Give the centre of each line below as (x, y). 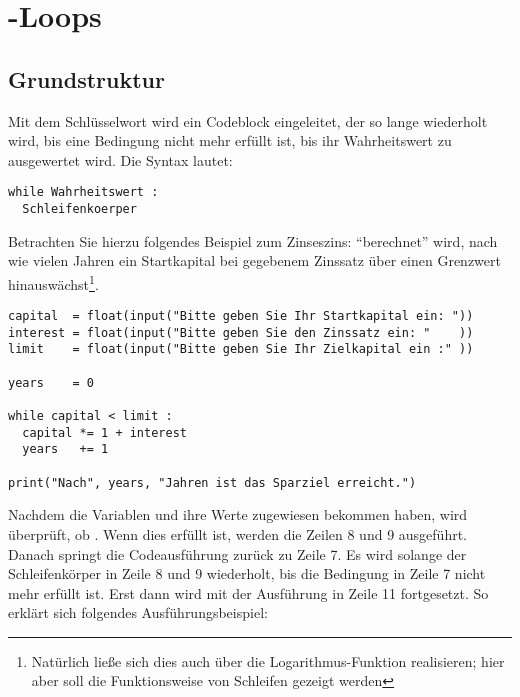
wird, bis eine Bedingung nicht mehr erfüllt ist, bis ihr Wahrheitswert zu (230, 140)
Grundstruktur (86, 78)
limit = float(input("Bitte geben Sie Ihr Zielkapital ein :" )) (241, 349)
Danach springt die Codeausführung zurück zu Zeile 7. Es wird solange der (237, 553)
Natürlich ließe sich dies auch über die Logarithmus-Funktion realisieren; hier (268, 660)
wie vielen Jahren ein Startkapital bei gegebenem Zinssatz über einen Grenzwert (254, 260)
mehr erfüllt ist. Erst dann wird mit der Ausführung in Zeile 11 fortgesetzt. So (248, 592)
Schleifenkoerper (79, 209)
